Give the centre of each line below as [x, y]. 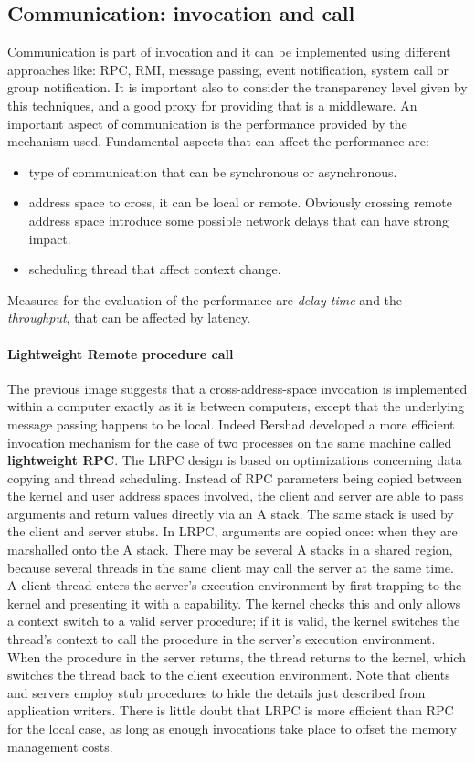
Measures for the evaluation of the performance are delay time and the [205, 299]
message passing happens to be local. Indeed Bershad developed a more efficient [231, 423]
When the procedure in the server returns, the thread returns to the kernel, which [237, 656]
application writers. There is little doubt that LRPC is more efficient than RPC [231, 710]
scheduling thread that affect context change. [155, 269]
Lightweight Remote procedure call [121, 353]
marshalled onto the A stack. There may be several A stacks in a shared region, [230, 550]
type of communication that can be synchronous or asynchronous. [213, 171]
